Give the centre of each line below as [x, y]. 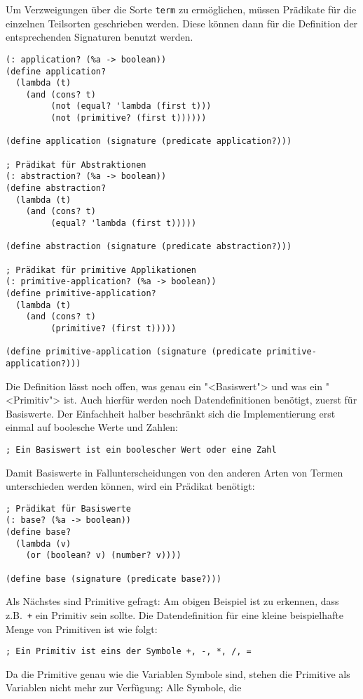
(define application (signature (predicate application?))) [149, 141]
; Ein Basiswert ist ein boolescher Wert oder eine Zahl [141, 450]
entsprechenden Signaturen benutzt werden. [100, 37]
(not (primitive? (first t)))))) [129, 118]
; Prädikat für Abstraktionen [76, 165]
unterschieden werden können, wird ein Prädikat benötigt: [130, 486]
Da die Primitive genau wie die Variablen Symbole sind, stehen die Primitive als [178, 673]
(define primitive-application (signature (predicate [134, 352]
